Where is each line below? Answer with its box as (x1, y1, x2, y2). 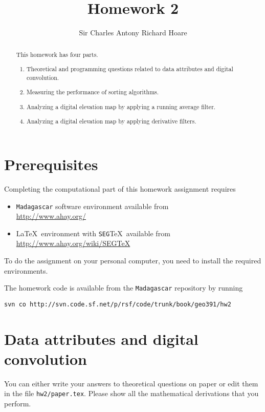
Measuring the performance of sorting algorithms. (27, 88, 159, 96)
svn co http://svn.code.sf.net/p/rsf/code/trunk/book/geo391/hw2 (4, 300, 231, 308)
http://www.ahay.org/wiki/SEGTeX (16, 238, 130, 249)
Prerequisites (4, 154, 98, 175)
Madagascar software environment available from (16, 200, 169, 211)
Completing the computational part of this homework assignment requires (4, 183, 236, 194)
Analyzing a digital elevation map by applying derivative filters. (27, 117, 196, 126)
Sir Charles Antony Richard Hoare (79, 27, 187, 38)
